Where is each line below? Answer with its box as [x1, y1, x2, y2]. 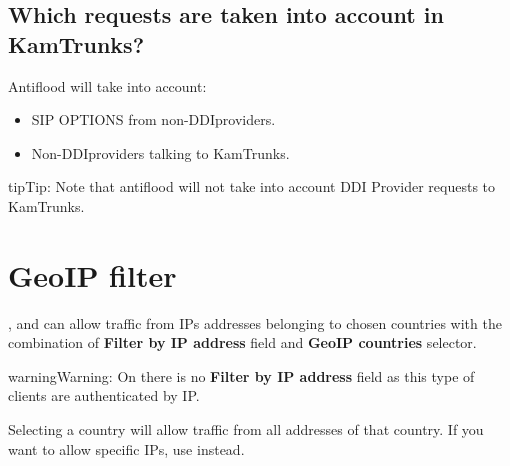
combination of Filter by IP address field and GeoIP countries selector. [8, 332, 477, 353]
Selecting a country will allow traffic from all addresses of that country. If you [8, 419, 484, 440]
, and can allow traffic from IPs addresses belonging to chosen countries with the [8, 312, 502, 333]
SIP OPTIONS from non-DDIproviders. [31, 109, 276, 130]
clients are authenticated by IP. [8, 385, 200, 406]
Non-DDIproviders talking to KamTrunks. [31, 142, 290, 163]
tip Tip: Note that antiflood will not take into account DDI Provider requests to [8, 176, 496, 197]
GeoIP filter [8, 254, 177, 295]
